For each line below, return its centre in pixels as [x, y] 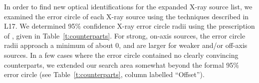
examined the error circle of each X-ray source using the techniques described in [127, 16]
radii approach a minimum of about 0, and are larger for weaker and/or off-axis [126, 45]
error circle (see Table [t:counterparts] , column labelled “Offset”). [104, 74]
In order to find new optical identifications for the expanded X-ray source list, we [128, 6]
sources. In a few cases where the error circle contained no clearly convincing [121, 55]
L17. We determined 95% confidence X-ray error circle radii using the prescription [129, 26]
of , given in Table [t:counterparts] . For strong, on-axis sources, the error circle [125, 35]
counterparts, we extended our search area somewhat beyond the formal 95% [122, 64]
